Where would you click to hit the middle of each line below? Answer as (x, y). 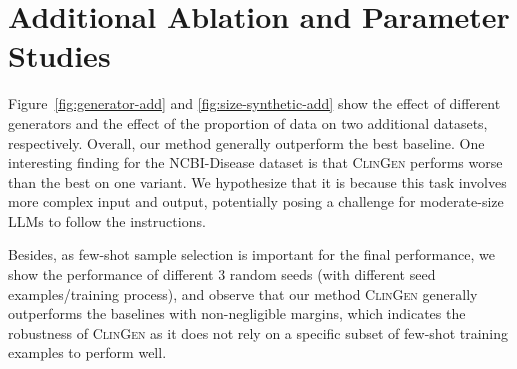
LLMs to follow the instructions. (107, 220)
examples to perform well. (87, 352)
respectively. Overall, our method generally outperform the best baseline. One (246, 142)
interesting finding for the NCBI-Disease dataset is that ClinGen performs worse (255, 162)
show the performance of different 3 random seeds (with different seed (222, 274)
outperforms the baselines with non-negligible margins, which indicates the (237, 313)
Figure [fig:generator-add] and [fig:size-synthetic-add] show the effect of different (254, 103)
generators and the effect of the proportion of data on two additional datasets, (248, 122)
